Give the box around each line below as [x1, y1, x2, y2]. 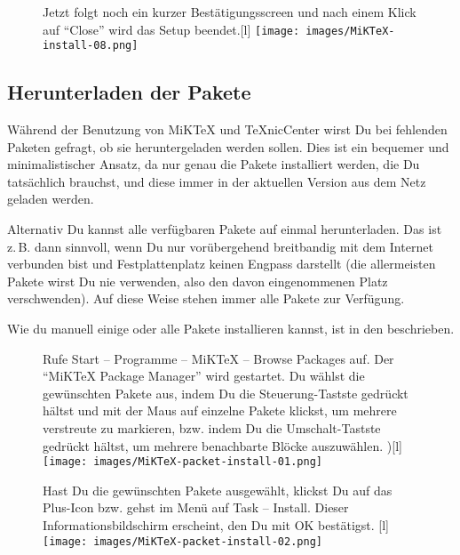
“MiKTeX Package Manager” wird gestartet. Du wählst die [43, 366, 365, 385]
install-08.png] [43, 39, 139, 52]
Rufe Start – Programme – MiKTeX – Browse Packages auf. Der [43, 349, 394, 367]
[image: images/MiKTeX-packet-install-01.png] [43, 455, 322, 469]
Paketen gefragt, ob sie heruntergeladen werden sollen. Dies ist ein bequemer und [7, 137, 449, 156]
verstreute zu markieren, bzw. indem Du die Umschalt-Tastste [43, 419, 381, 438]
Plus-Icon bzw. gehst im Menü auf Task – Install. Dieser [43, 498, 349, 517]
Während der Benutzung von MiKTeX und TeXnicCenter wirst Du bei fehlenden [7, 120, 448, 139]
